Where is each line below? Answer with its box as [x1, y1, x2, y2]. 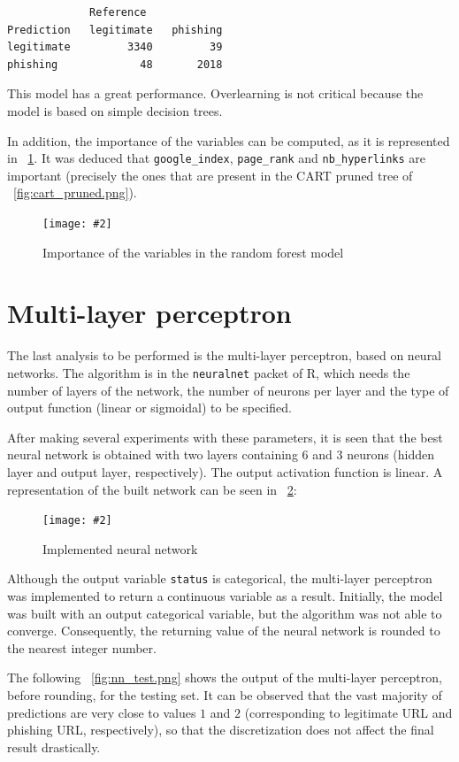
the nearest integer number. [7, 638, 157, 657]
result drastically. [7, 737, 101, 756]
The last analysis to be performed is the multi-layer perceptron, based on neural [7, 346, 442, 365]
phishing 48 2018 [7, 58, 223, 71]
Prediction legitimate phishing [7, 23, 223, 36]
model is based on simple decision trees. [7, 101, 223, 119]
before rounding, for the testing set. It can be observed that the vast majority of [7, 686, 442, 704]
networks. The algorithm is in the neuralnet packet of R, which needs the [7, 363, 410, 381]
